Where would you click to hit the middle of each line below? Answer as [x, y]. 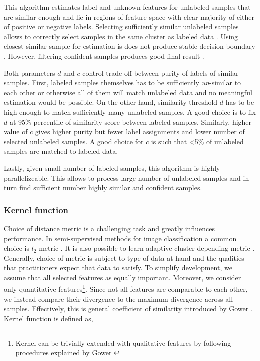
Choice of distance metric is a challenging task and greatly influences [109, 228]
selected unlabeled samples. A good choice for [74, 141]
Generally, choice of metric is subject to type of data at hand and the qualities [124, 258]
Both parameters [30, 72]
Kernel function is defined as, [49, 318]
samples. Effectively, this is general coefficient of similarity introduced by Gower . [128, 309]
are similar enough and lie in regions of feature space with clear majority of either [129, 16]
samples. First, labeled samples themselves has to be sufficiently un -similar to [123, 82]
